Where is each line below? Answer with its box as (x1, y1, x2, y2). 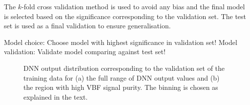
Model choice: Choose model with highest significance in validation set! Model (4, 37, 237, 47)
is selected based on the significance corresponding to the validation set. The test (4, 11, 247, 21)
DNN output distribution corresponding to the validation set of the (23, 63, 225, 73)
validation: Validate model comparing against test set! (4, 46, 166, 57)
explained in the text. (23, 91, 88, 102)
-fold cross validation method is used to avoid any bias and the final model (21, 1, 245, 11)
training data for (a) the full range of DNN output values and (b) (23, 72, 220, 83)
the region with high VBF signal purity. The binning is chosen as (23, 82, 218, 92)
